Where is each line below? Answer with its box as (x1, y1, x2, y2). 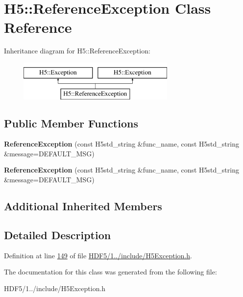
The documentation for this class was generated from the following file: (4, 267, 217, 277)
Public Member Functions (4, 116, 138, 131)
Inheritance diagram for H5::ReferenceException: (4, 46, 150, 56)
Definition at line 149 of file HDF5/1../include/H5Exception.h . (4, 250, 192, 260)
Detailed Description (4, 227, 111, 242)
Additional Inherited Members (4, 198, 162, 214)
